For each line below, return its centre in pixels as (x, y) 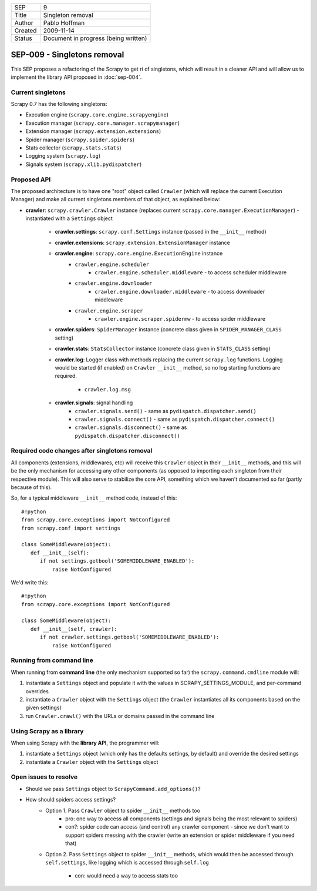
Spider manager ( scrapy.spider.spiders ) (80, 139)
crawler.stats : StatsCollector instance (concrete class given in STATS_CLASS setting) (163, 349)
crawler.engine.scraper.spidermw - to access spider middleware (180, 319)
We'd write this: (30, 582)
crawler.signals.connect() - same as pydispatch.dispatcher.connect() (175, 419)
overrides (37, 691)
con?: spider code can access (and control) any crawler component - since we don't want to (177, 827)
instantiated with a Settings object (69, 218)
